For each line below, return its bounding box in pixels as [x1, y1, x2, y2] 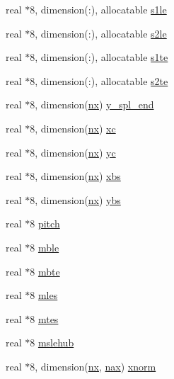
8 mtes [30, 311, 59, 326]
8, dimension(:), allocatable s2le [30, 26, 167, 40]
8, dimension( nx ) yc [30, 145, 116, 159]
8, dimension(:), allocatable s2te [30, 73, 168, 88]
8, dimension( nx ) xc [30, 120, 116, 135]
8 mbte [30, 264, 60, 278]
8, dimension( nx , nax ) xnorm [30, 358, 156, 373]
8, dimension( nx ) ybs [30, 192, 121, 207]
